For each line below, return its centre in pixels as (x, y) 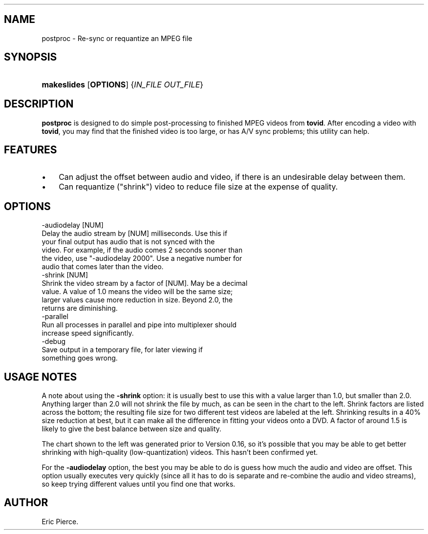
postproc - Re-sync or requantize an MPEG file (117, 38)
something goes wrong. (80, 358)
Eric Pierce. (60, 521)
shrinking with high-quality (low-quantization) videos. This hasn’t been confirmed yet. (180, 452)
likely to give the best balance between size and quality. (132, 429)
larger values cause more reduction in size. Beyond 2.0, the (137, 300)
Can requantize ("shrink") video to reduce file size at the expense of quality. (198, 187)
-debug (54, 342)
